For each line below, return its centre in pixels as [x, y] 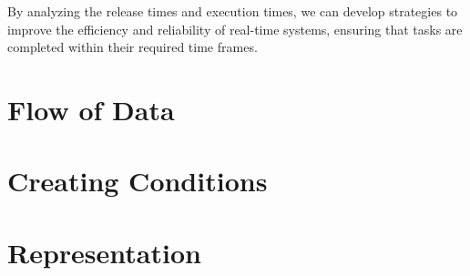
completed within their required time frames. [133, 47]
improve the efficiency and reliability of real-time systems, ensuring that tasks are [235, 29]
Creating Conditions [138, 181]
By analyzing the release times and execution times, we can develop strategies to [233, 11]
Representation [104, 252]
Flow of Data [91, 109]
